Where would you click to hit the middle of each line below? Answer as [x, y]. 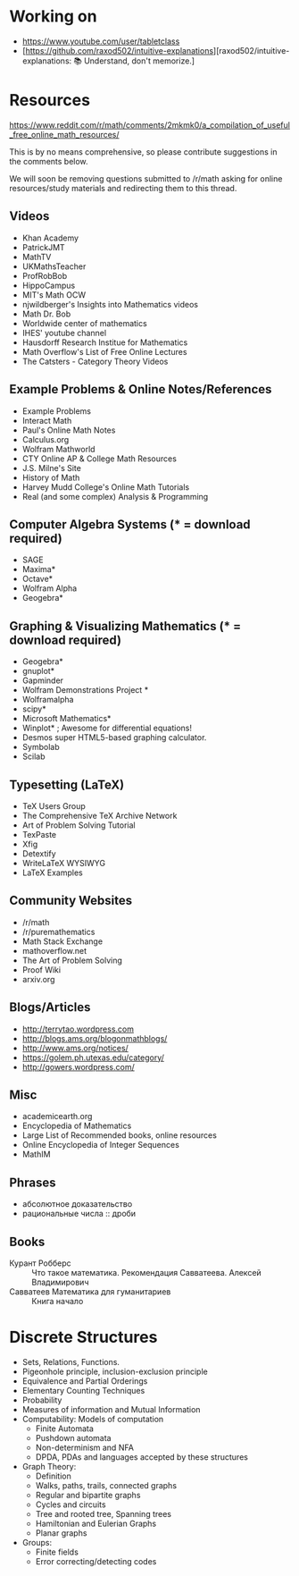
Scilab [33, 756]
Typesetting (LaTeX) [67, 784]
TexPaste [39, 834]
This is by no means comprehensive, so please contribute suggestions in [143, 152]
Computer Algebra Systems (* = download [130, 524]
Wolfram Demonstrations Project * [85, 690]
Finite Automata [64, 1429]
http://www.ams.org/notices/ [75, 1048]
